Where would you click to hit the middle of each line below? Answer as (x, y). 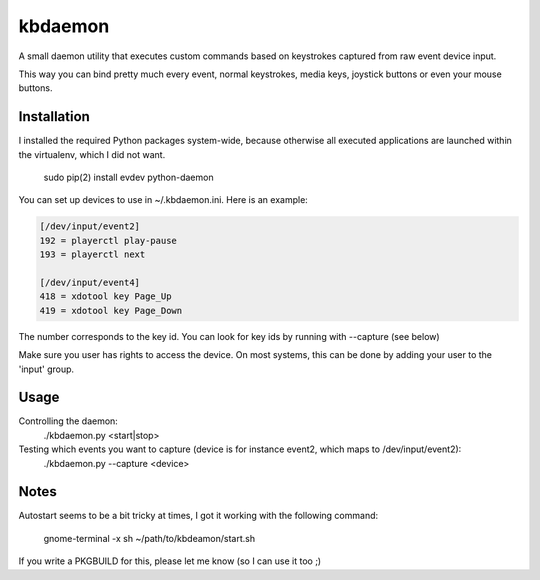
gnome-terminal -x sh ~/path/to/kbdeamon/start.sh (149, 538)
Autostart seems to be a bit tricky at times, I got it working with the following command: (198, 516)
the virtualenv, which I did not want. (92, 154)
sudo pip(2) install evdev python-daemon (128, 177)
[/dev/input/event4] (89, 282)
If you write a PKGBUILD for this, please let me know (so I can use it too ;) (170, 561)
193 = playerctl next (92, 254)
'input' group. (46, 369)
